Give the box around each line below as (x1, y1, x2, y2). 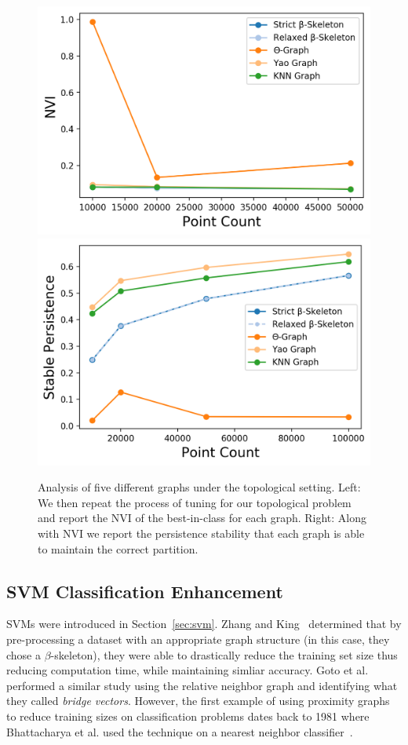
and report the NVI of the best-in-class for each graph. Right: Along (38, 509, 367, 526)
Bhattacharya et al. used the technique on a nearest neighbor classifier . (6, 723, 353, 740)
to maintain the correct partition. (38, 540, 199, 557)
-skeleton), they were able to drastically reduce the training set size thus (50, 646, 398, 663)
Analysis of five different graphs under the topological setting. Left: (38, 479, 361, 495)
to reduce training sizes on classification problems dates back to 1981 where (6, 708, 370, 725)
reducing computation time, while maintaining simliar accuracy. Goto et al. (6, 662, 369, 678)
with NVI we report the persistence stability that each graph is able (38, 525, 365, 542)
